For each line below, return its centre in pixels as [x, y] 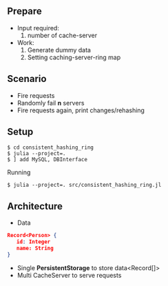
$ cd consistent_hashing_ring [51, 147]
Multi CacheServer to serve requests [69, 275]
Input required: [38, 28]
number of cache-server [62, 35]
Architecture [35, 206]
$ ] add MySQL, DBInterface [48, 160]
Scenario [27, 79]
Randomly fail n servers [51, 103]
